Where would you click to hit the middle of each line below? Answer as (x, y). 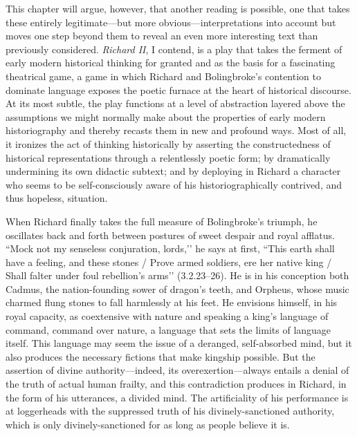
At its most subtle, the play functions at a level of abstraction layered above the (175, 103)
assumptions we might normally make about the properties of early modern (166, 116)
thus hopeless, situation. (57, 198)
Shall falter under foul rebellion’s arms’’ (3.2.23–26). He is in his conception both (177, 275)
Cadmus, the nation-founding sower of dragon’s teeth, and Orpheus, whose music (177, 288)
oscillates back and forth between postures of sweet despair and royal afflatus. (170, 235)
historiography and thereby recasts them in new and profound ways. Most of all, (176, 130)
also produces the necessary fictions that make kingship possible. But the (161, 356)
